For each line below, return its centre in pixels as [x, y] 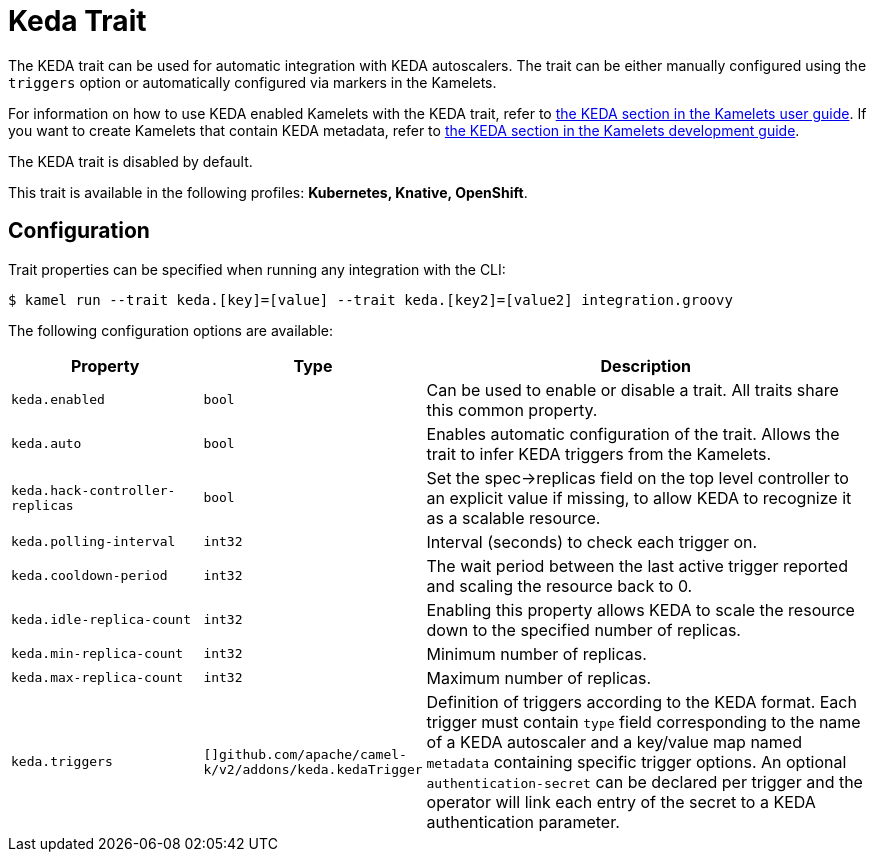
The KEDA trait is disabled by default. [130, 161]
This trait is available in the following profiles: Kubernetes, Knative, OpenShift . [268, 192]
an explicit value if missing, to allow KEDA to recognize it [639, 497]
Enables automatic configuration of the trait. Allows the [633, 433]
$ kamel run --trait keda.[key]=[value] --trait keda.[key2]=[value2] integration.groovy [370, 299]
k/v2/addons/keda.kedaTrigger [313, 769]
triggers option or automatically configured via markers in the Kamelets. [252, 82]
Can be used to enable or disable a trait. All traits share [632, 389]
